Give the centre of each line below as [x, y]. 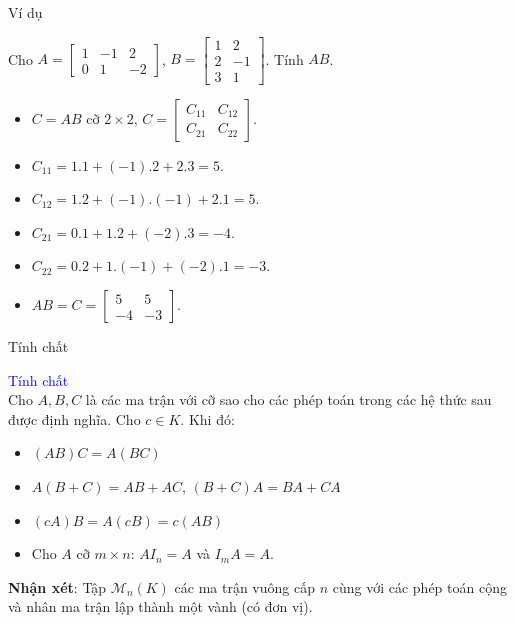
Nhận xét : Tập [57, 586]
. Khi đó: [207, 418]
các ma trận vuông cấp [244, 586]
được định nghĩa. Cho [74, 418]
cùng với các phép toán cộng [419, 586]
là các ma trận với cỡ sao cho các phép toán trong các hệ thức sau [288, 399]
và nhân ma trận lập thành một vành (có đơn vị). [160, 606]
